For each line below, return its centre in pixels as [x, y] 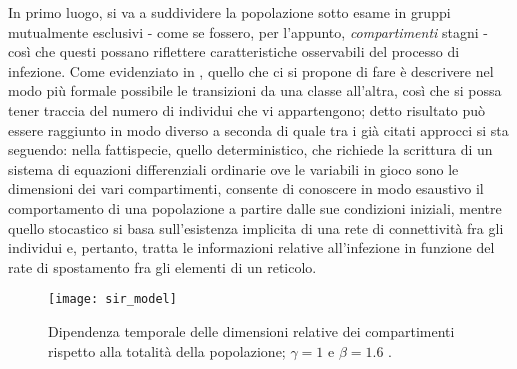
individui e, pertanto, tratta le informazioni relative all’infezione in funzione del [251, 247]
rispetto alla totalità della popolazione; [167, 350]
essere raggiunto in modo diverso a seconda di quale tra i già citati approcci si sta [258, 129]
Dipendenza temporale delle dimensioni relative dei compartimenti [251, 330]
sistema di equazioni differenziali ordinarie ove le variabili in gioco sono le [233, 168]
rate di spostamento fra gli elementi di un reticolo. [162, 266]
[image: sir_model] [112, 299]
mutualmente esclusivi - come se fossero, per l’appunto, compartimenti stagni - [248, 31]
